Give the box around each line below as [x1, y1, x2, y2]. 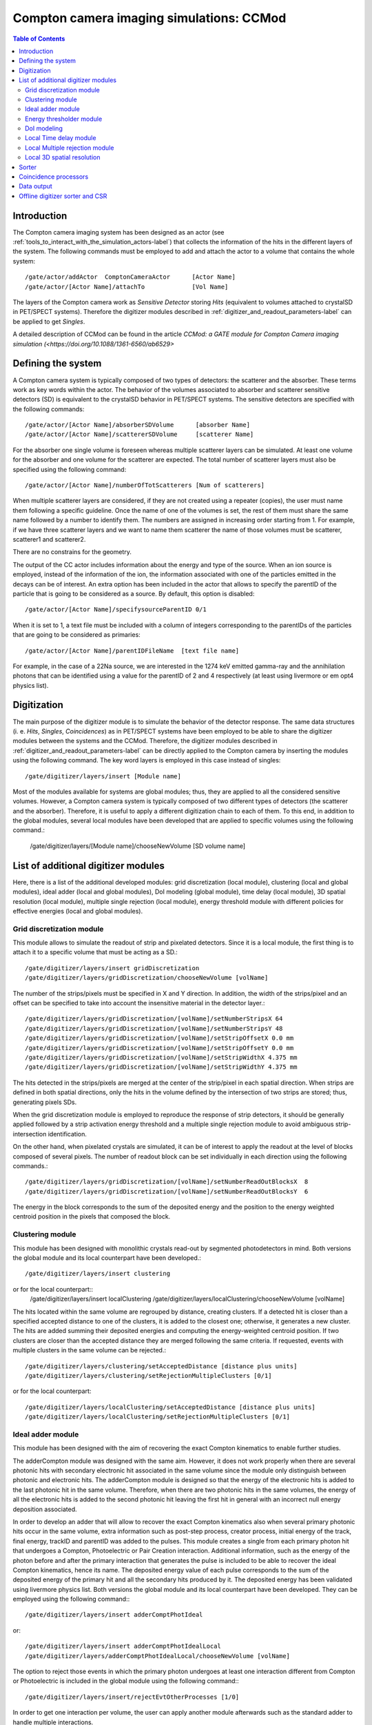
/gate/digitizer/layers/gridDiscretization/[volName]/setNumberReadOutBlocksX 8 [25, 1178, 309, 1186]
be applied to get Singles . [12, 317, 85, 326]
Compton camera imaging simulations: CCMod [12, 10, 287, 26]
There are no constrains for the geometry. [12, 548, 132, 556]
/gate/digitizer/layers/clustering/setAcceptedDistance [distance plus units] [25, 1362, 298, 1370]
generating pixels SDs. [12, 1098, 77, 1106]
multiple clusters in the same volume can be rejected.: [12, 1346, 167, 1354]
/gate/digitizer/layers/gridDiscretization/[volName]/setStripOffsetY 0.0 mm [25, 1044, 294, 1052]
